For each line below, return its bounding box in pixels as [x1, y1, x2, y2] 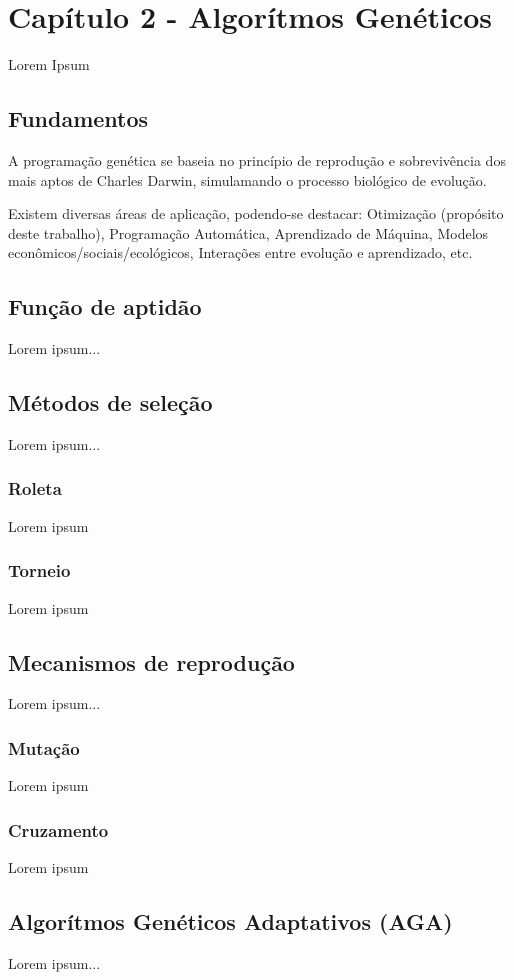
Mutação [8, 735, 80, 760]
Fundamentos [8, 103, 149, 134]
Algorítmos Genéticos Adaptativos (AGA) [8, 905, 453, 936]
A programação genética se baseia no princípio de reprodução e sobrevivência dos [8, 149, 506, 170]
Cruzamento [8, 817, 109, 842]
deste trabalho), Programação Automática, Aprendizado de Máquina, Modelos [8, 222, 489, 243]
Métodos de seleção [8, 387, 213, 418]
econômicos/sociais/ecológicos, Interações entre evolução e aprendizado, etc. [8, 242, 473, 263]
